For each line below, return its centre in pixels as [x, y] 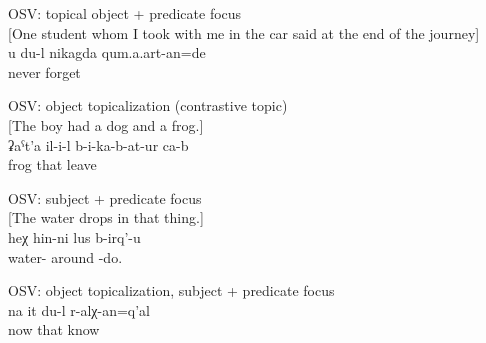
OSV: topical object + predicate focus [125, 13]
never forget [44, 71]
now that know [54, 329]
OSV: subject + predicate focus [105, 197]
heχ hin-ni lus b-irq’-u [74, 236]
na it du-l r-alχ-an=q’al [79, 309]
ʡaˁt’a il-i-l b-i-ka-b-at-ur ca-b [98, 144]
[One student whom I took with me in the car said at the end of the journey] [244, 32]
